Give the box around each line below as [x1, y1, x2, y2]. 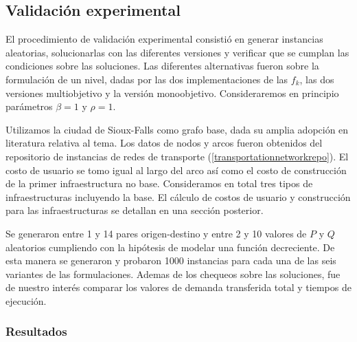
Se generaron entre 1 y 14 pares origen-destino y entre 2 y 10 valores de [5, 226, 307, 240]
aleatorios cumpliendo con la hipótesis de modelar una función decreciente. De [5, 239, 335, 254]
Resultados [5, 323, 67, 340]
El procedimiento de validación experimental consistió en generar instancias [5, 32, 323, 46]
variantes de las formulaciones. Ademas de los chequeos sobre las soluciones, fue [5, 266, 341, 281]
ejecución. [5, 293, 47, 308]
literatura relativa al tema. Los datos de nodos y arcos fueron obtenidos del [5, 136, 323, 150]
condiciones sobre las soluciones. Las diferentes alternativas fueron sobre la [5, 58, 319, 73]
